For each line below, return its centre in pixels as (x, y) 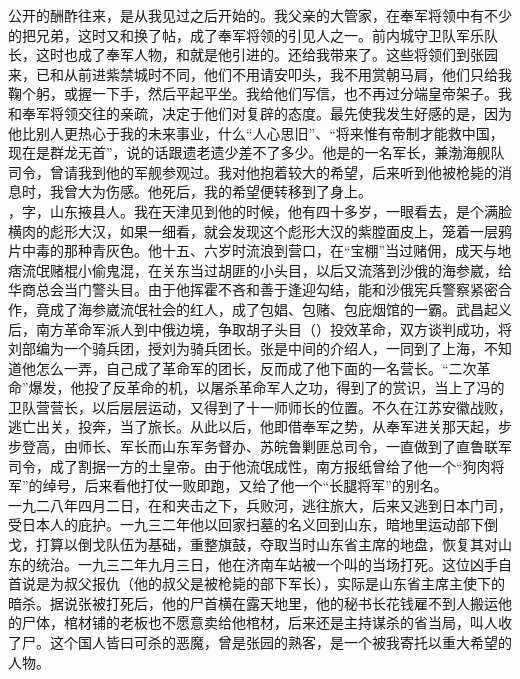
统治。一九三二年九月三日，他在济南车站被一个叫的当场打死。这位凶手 (266, 563)
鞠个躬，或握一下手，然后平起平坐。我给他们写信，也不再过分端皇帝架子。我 (260, 93)
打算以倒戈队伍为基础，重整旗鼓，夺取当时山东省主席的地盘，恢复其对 (266, 544)
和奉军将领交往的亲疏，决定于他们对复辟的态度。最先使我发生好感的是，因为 (260, 112)
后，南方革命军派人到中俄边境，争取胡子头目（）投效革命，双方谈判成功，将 (260, 328)
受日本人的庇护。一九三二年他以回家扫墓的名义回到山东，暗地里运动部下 (246, 524)
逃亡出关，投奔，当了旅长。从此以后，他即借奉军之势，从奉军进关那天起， (253, 426)
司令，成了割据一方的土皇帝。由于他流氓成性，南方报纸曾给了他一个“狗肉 (249, 465)
